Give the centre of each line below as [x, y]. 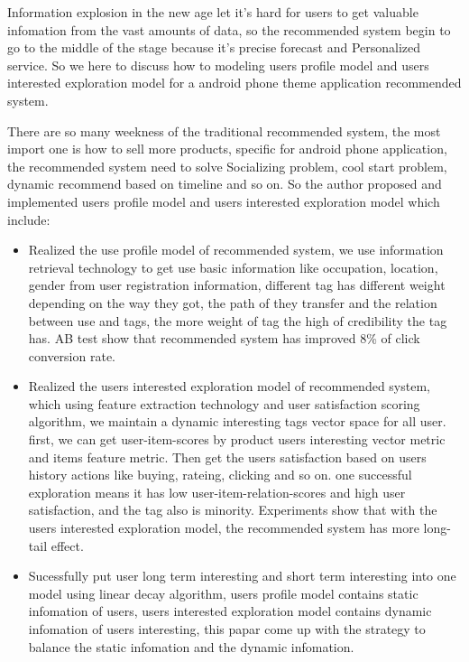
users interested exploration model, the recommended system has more [224, 528]
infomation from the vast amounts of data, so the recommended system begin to [229, 29]
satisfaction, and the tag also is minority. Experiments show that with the [233, 510]
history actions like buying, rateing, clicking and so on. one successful [220, 475]
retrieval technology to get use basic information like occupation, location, [233, 267]
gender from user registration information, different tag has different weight [237, 285]
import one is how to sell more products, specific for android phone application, [227, 149]
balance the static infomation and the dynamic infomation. [191, 646]
